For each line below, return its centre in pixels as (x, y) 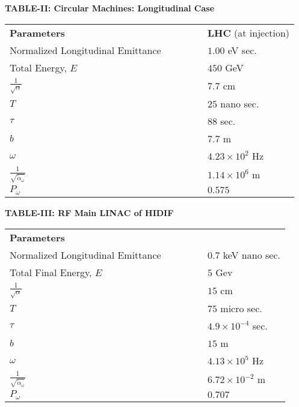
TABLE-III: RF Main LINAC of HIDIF (89, 213)
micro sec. (241, 309)
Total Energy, (38, 67)
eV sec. (242, 50)
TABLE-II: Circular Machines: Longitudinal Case (110, 8)
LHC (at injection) (248, 32)
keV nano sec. (251, 255)
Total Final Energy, (51, 272)
